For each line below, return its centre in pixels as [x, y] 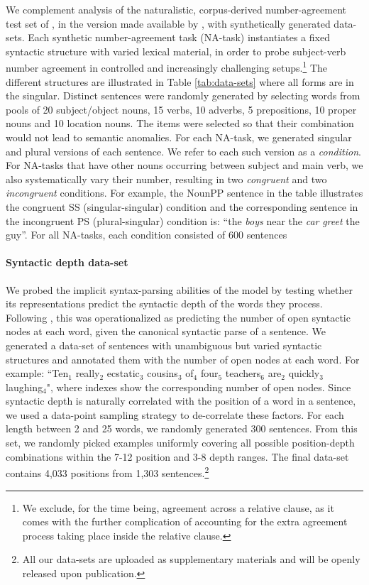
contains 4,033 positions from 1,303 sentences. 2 [108, 472]
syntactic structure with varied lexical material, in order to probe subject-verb [176, 51]
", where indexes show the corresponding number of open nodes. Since [199, 387]
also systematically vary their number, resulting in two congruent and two [166, 179]
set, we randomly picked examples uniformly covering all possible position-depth [180, 443]
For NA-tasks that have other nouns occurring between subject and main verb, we [184, 165]
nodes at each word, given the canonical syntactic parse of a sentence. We [166, 331]
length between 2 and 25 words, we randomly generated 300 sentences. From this [182, 428]
